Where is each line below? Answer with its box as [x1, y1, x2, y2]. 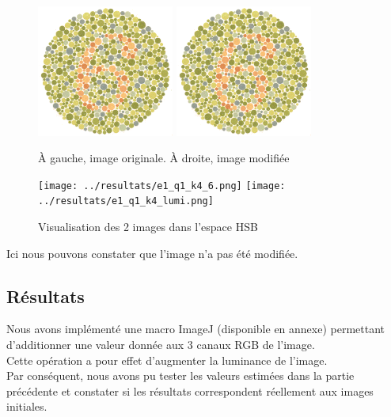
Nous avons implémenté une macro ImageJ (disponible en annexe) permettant [6, 320, 385, 337]
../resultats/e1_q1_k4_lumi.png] [38, 195, 214, 207]
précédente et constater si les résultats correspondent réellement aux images [6, 382, 374, 399]
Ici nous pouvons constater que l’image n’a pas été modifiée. [6, 245, 298, 261]
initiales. [6, 398, 47, 415]
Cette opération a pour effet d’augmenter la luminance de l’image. [6, 351, 328, 368]
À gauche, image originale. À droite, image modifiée [38, 150, 290, 166]
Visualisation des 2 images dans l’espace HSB [38, 218, 258, 235]
